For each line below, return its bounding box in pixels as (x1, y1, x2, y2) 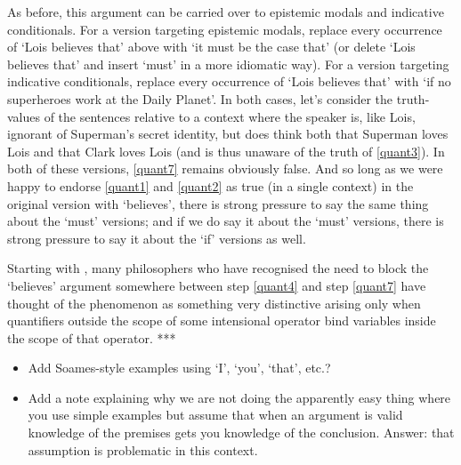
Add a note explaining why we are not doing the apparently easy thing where (28, 388, 451, 406)
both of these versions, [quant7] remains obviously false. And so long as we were (7, 159, 443, 178)
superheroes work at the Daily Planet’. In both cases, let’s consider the (7, 89, 393, 108)
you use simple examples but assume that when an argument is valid (28, 405, 403, 424)
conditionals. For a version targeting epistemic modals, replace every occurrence (7, 20, 442, 38)
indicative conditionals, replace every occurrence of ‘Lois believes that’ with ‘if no (7, 72, 451, 91)
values (7, 107, 41, 125)
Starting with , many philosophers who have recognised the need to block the (7, 259, 429, 277)
